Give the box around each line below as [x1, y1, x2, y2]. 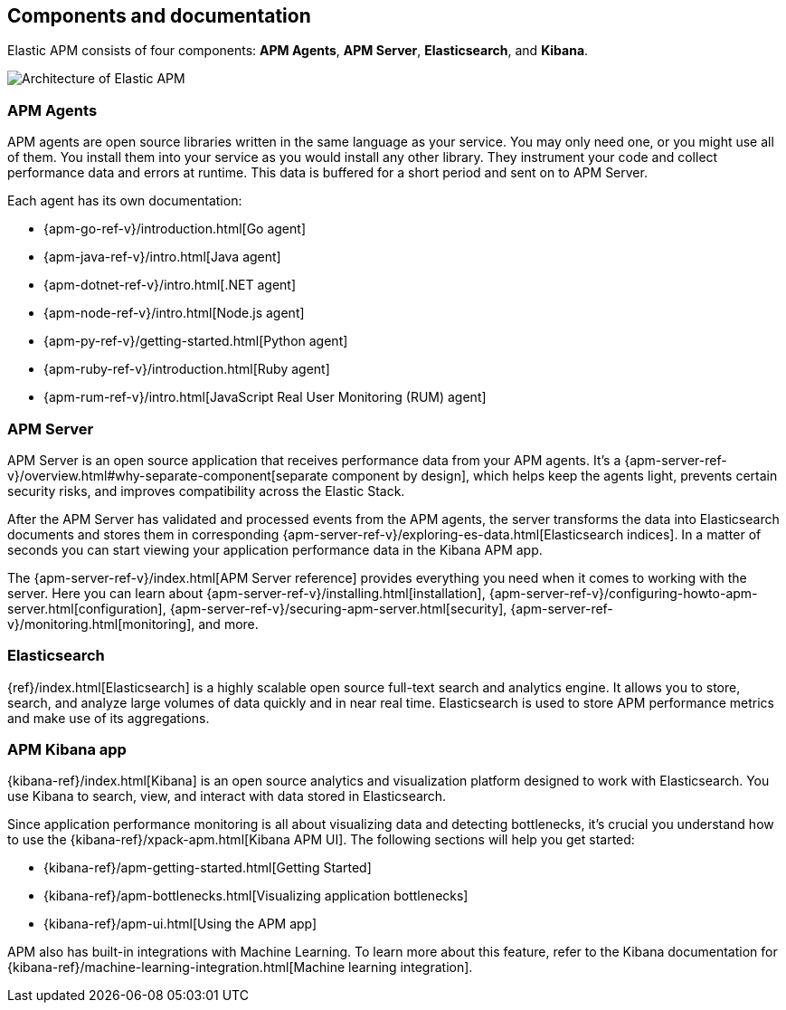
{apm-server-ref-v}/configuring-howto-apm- [488, 585, 758, 601]
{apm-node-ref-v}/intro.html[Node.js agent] [43, 305, 305, 321]
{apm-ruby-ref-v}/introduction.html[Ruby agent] [43, 361, 330, 377]
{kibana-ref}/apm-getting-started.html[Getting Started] [43, 860, 372, 876]
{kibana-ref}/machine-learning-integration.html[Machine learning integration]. [7, 959, 473, 976]
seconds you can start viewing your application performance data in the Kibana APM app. [7, 541, 543, 557]
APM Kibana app [7, 740, 127, 759]
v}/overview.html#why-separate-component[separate [7, 467, 328, 483]
